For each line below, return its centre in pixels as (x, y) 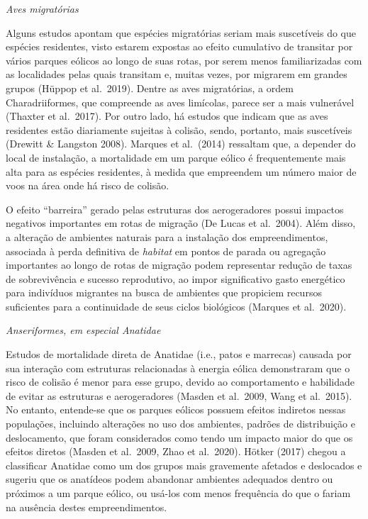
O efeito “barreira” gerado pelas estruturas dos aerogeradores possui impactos (175, 209)
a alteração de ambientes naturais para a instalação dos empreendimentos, (167, 236)
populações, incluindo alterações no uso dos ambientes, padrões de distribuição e (180, 424)
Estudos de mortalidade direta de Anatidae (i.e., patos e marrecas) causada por (179, 354)
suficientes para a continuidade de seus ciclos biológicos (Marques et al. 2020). (176, 306)
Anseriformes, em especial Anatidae (83, 330)
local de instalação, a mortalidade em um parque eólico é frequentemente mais (176, 157)
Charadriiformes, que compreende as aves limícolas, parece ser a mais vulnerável (180, 102)
